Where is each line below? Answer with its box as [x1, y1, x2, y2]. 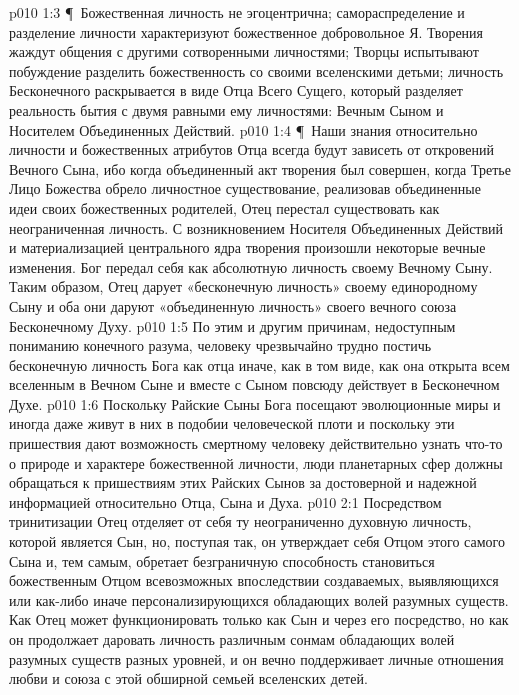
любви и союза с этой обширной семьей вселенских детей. [9, 668, 368, 689]
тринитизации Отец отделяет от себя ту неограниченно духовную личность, [9, 511, 472, 532]
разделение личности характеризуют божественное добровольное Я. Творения [9, 21, 484, 42]
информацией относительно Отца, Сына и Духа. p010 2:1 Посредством [9, 491, 442, 512]
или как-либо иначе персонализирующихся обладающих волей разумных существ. [9, 589, 509, 610]
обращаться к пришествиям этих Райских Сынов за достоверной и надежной [9, 472, 477, 493]
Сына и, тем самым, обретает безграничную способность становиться [9, 550, 435, 571]
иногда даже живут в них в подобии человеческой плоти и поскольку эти [9, 413, 455, 434]
